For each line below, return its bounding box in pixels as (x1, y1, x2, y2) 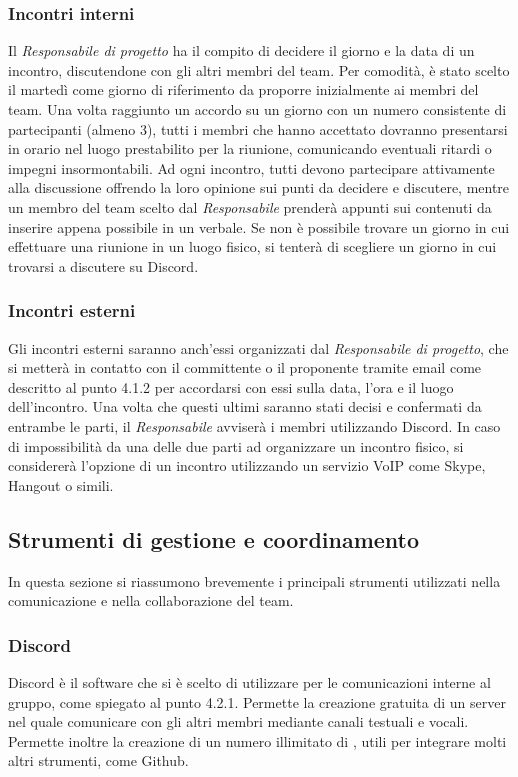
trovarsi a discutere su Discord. (8, 255, 199, 276)
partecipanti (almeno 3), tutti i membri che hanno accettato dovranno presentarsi (8, 118, 508, 139)
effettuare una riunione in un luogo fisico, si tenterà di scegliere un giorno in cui (8, 236, 497, 257)
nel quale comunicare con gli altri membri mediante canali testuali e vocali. (8, 711, 469, 732)
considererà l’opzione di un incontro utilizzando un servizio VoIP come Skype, (8, 455, 486, 476)
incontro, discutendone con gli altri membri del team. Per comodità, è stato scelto (8, 59, 510, 80)
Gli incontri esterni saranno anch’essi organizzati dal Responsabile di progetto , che (8, 337, 509, 358)
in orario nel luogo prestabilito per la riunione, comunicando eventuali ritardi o (8, 138, 492, 159)
